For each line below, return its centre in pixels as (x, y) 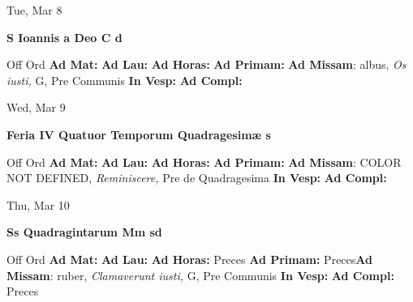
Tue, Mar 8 (34, 10)
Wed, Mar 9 (36, 107)
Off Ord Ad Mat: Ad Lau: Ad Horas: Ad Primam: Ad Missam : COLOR (204, 162)
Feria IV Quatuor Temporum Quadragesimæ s (139, 134)
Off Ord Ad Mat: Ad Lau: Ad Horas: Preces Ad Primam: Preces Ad (189, 259)
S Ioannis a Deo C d (65, 37)
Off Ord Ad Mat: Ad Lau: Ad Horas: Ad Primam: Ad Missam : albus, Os (206, 64)
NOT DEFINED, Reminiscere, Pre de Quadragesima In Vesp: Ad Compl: (197, 178)
